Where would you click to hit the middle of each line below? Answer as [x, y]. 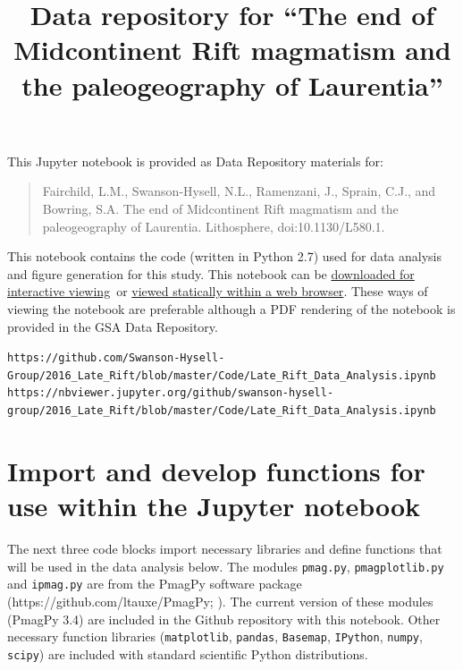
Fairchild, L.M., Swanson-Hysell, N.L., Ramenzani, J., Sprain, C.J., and [239, 191]
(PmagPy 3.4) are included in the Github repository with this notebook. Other [224, 619]
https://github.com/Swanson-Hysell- [116, 358]
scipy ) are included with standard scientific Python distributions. [188, 653]
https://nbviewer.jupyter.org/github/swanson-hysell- [171, 393]
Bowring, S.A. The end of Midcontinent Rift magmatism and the [220, 208]
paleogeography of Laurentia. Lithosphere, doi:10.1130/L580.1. [214, 226]
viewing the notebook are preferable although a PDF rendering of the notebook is [231, 308]
